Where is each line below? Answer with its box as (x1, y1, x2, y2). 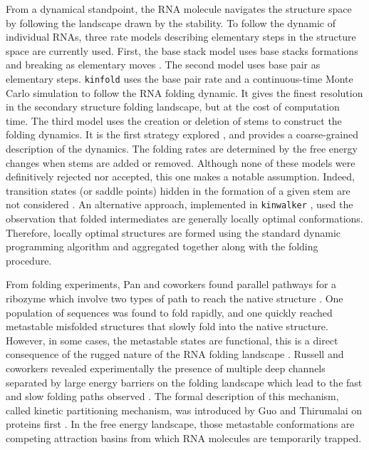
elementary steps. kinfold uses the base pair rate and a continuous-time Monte (6, 71, 353, 86)
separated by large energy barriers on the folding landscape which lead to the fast (6, 374, 363, 389)
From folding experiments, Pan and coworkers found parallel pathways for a (6, 277, 337, 292)
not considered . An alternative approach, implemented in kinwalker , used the (6, 197, 353, 212)
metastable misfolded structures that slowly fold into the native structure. (6, 319, 328, 334)
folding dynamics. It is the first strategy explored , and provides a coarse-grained (6, 127, 358, 142)
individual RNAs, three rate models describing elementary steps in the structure (6, 29, 356, 44)
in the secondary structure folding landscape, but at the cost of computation (6, 99, 340, 114)
